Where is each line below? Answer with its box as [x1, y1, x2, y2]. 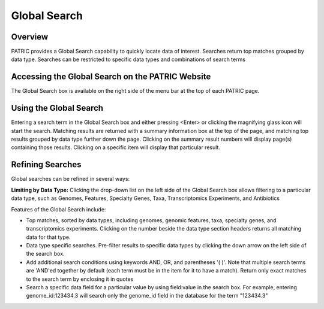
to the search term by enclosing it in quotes [26, 275, 134, 283]
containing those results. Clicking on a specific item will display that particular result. [11, 144, 220, 151]
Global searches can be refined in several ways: [11, 175, 130, 183]
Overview [11, 32, 49, 42]
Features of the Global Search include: [11, 205, 106, 213]
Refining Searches [11, 159, 82, 170]
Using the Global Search [11, 103, 104, 113]
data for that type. [26, 234, 71, 241]
